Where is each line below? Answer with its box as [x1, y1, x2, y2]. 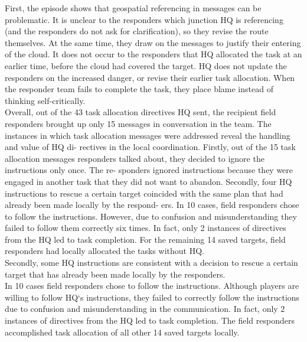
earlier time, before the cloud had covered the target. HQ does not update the [5, 59, 287, 71]
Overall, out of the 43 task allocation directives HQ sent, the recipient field [5, 106, 276, 118]
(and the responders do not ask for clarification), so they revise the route [5, 25, 269, 37]
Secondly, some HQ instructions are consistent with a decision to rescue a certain [5, 256, 298, 269]
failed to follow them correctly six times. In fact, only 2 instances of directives [5, 222, 286, 234]
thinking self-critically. [5, 94, 86, 106]
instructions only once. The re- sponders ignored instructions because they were [5, 164, 293, 176]
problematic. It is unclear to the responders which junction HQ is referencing [5, 13, 283, 25]
